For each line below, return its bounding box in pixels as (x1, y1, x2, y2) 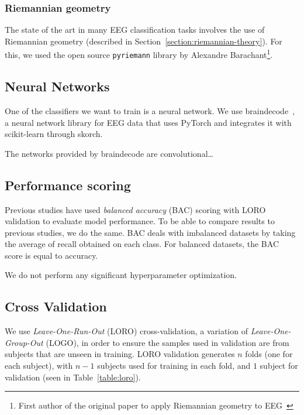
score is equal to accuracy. (5, 249, 98, 261)
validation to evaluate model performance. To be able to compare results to (5, 215, 275, 227)
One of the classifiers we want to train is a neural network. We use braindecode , (5, 104, 295, 116)
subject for (260, 359, 298, 372)
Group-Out (5, 336, 43, 348)
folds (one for (245, 348, 293, 360)
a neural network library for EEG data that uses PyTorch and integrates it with (5, 116, 292, 128)
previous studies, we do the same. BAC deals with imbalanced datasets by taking (5, 226, 296, 238)
